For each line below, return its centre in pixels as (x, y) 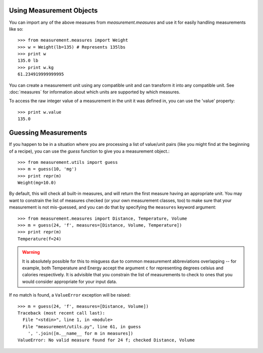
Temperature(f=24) (40, 239)
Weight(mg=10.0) (37, 183)
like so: (16, 29)
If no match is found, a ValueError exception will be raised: (70, 295)
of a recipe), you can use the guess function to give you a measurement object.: (89, 151)
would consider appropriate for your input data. (70, 282)
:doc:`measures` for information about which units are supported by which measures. (94, 92)
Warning (31, 252)
